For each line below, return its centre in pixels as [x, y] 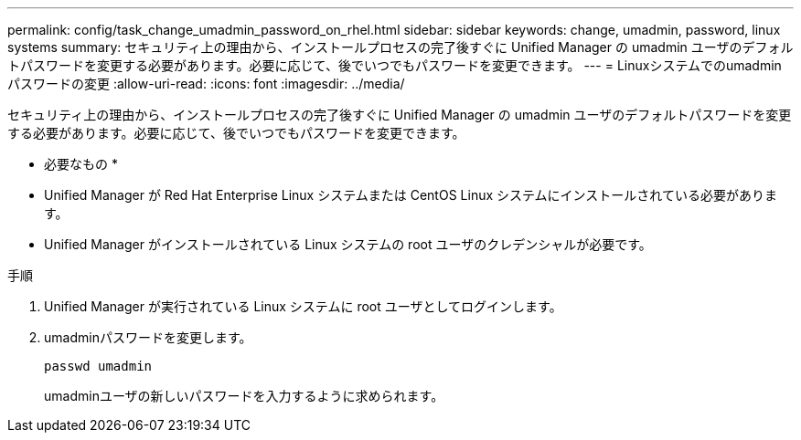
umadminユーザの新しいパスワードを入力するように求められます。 [244, 396]
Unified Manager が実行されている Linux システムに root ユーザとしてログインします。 [303, 306]
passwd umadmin [98, 366]
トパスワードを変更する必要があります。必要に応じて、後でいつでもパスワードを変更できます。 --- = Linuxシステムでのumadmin [395, 65]
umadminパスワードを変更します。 [148, 337]
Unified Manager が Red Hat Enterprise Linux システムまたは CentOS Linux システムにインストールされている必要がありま [411, 195]
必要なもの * [81, 164]
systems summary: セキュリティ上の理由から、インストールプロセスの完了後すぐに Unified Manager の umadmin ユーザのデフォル [400, 47]
